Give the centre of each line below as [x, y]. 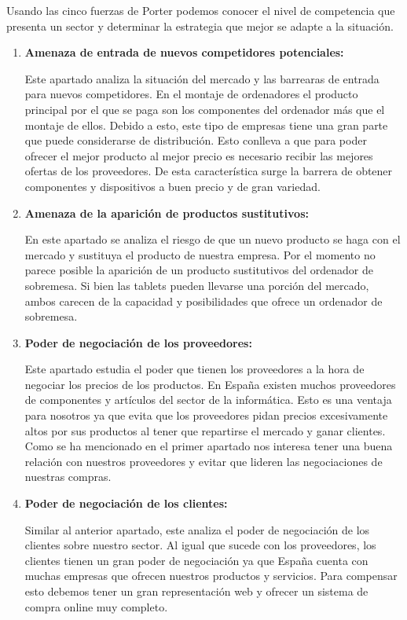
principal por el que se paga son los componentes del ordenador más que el [205, 109]
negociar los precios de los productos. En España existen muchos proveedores [210, 384]
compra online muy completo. [96, 606]
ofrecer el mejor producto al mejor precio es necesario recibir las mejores [199, 155]
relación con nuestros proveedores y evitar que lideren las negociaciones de [203, 461]
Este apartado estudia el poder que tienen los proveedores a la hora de [194, 369]
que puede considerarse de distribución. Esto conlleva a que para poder [196, 140]
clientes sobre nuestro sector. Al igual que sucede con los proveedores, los [200, 545]
